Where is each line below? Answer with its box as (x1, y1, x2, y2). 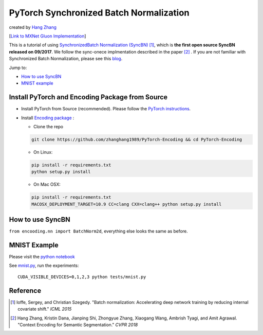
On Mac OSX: (33, 181, 61, 187)
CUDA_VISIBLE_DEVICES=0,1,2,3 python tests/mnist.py (18, 274, 146, 280)
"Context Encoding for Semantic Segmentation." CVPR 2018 (18, 321, 138, 328)
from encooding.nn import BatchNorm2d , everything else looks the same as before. (9, 229, 188, 234)
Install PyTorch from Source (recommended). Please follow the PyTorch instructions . (21, 106, 191, 112)
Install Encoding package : (21, 115, 75, 121)
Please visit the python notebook (9, 254, 75, 260)
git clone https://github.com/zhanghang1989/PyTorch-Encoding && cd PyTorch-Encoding (31, 137, 242, 142)
